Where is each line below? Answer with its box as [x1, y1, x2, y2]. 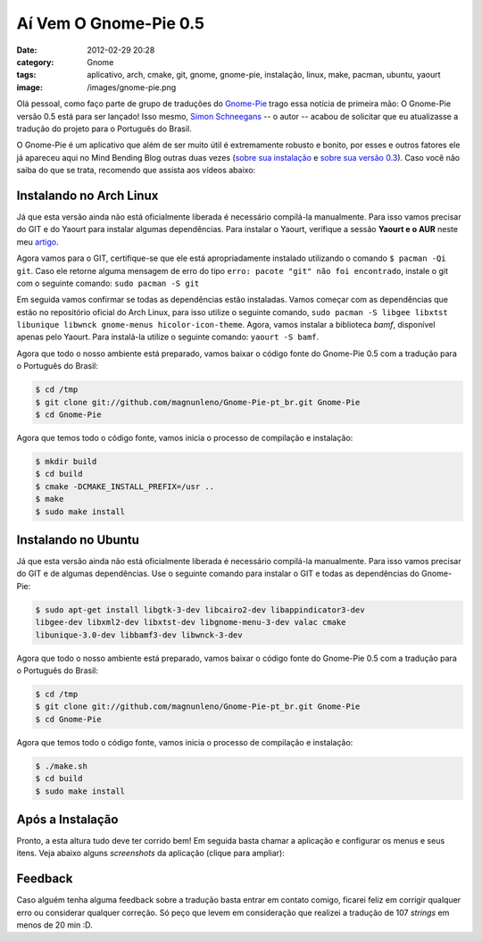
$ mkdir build [35, 456, 97, 466]
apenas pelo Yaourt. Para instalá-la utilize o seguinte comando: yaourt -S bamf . [16, 331, 320, 343]
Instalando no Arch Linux [16, 187, 159, 203]
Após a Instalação [16, 812, 119, 827]
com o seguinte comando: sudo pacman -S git [16, 278, 200, 288]
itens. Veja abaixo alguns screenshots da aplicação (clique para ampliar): [16, 848, 285, 859]
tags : [16, 70, 37, 80]
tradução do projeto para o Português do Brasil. [16, 123, 192, 134]
